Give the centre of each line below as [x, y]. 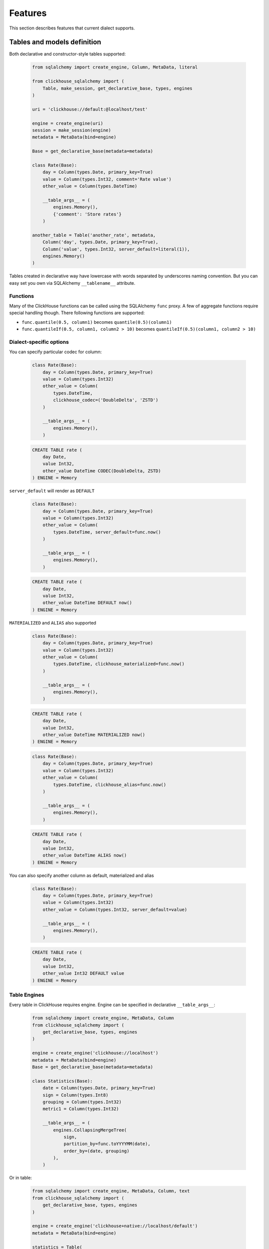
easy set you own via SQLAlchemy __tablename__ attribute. [72, 283]
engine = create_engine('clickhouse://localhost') [95, 1053]
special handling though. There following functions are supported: [77, 313]
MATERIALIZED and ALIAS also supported [53, 623]
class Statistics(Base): [63, 1081]
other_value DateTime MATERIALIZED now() [94, 735]
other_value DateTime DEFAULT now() [87, 603]
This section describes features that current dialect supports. [72, 28]
